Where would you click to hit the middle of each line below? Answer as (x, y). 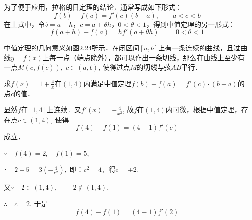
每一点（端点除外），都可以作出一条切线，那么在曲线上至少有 (147, 57)
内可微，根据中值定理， (203, 110)
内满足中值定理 (107, 83)
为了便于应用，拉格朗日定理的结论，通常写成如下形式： (93, 7)
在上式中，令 (24, 24)
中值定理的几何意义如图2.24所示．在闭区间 (72, 48)
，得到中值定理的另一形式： (191, 24)
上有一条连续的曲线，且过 (199, 48)
